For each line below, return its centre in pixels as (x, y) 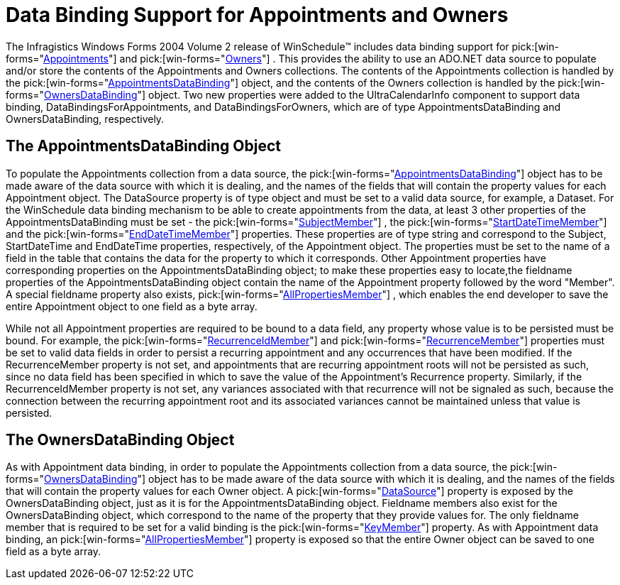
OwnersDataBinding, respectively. (85, 119)
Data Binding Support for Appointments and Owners (257, 15)
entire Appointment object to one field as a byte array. (132, 306)
